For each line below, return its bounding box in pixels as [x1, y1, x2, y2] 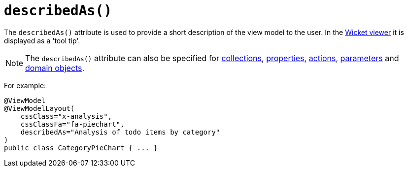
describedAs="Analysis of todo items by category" [20, 128, 220, 136]
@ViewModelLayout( [4, 104, 75, 112]
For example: [4, 81, 46, 90]
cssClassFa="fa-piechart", [20, 120, 125, 128]
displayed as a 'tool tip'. [4, 36, 80, 45]
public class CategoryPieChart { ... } [4, 143, 158, 152]
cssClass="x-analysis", [20, 112, 112, 120]
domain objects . [25, 63, 85, 73]
